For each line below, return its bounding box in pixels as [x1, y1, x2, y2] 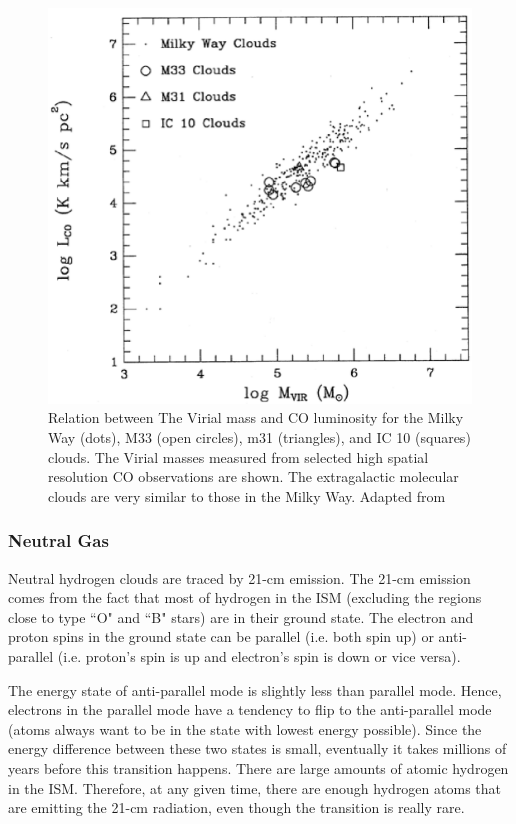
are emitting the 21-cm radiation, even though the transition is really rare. [8, 797, 465, 818]
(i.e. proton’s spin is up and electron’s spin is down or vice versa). [57, 646, 461, 666]
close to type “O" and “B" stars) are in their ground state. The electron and [8, 606, 474, 627]
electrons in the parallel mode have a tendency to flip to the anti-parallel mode [8, 699, 492, 720]
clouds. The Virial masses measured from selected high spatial [48, 446, 429, 467]
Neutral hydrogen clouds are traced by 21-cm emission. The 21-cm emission [8, 567, 471, 588]
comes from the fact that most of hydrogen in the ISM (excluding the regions [8, 587, 482, 608]
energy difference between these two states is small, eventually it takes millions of [8, 738, 507, 759]
